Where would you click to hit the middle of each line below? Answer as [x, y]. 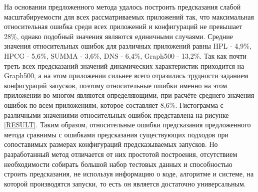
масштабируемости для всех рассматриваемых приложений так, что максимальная [129, 16]
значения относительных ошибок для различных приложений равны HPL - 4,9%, [128, 46]
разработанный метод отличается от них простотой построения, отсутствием [121, 154]
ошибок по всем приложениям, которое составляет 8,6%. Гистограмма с [114, 105]
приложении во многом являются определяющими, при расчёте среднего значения [129, 95]
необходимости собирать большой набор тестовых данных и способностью [118, 164]
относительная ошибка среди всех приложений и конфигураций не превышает [123, 26]
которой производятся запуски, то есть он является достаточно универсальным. [125, 183]
